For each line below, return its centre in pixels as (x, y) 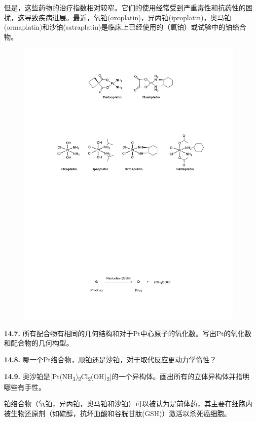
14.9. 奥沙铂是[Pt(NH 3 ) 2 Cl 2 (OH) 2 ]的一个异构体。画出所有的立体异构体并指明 (127, 377)
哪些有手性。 (25, 387)
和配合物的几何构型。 (38, 343)
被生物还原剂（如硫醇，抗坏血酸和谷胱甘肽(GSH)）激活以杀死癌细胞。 (118, 413)
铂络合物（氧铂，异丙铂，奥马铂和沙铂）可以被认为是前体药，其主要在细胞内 (128, 403)
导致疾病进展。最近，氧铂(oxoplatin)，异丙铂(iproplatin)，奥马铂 (128, 17)
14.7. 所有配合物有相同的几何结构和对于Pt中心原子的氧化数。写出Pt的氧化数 (128, 333)
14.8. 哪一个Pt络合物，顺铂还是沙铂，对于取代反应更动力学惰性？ (110, 360)
